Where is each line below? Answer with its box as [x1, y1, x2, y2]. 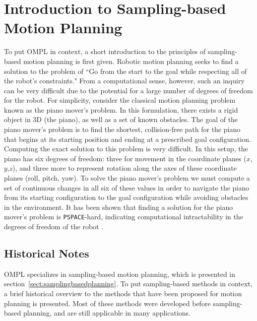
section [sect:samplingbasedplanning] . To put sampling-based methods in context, [4, 278, 253, 289]
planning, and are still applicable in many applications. [23, 308, 191, 318]
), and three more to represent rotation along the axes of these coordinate [12, 163, 237, 173]
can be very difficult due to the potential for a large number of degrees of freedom [4, 85, 253, 95]
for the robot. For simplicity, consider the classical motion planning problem [4, 95, 236, 105]
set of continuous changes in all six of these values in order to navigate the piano [4, 182, 250, 193]
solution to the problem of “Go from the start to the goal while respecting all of [4, 65, 247, 76]
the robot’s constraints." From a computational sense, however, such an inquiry [4, 75, 245, 86]
